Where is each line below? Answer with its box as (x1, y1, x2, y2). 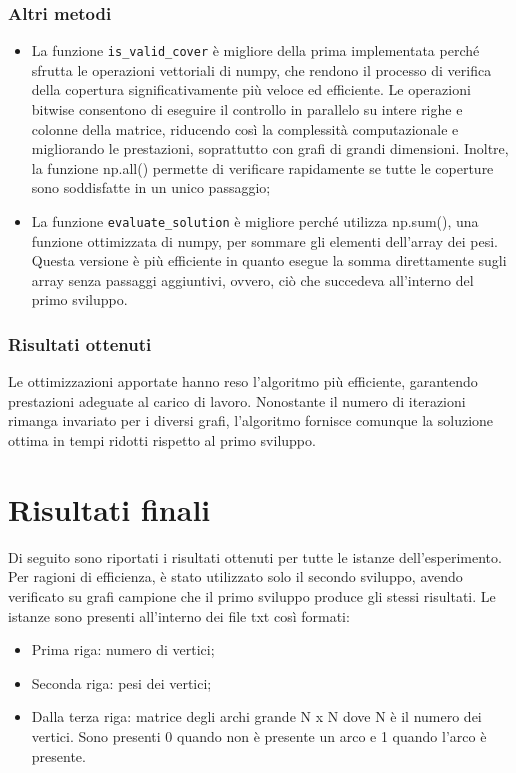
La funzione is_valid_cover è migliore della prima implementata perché (31, 40, 480, 61)
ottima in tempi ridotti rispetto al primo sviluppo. (8, 430, 316, 451)
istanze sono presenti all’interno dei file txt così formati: (8, 605, 350, 626)
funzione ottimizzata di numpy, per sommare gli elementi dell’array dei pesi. (31, 230, 498, 251)
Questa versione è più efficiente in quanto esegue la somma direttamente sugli (31, 250, 507, 271)
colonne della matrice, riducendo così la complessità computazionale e (31, 118, 459, 139)
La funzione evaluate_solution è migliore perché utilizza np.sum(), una (31, 211, 479, 232)
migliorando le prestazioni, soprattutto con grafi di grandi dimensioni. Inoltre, (31, 138, 509, 159)
